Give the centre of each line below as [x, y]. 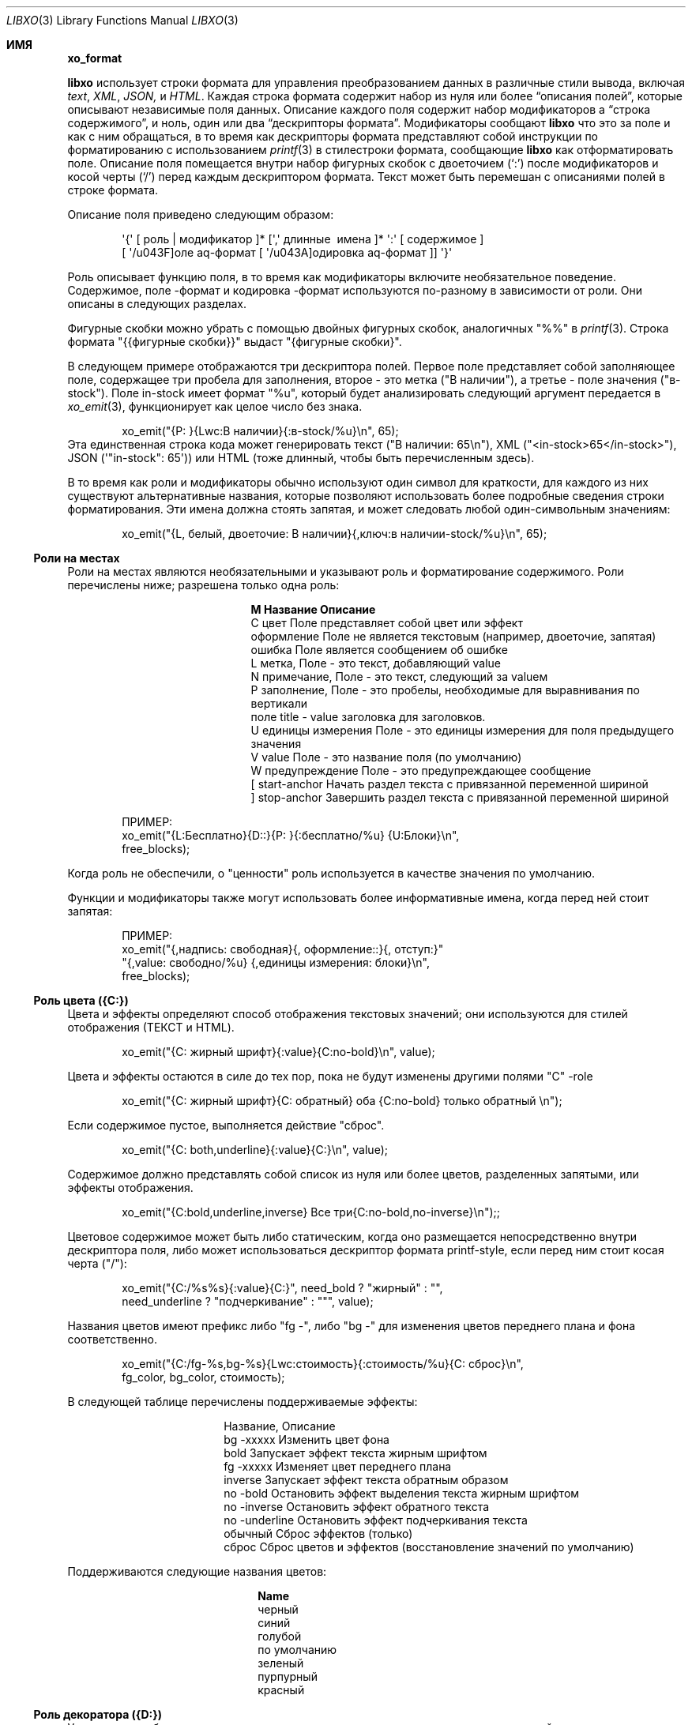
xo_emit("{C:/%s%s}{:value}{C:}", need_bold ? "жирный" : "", [282, 1288]
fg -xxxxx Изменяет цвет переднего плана [338, 1466]
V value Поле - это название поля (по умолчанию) [386, 757]
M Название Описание [313, 609]
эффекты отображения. [130, 1188]
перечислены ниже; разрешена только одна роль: [203, 585]
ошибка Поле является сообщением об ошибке [379, 650]
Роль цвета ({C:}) [81, 1000]
